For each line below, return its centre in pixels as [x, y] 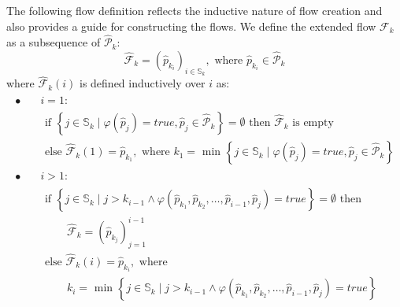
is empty [313, 123]
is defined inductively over [143, 83]
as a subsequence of [54, 42]
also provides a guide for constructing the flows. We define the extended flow [191, 26]
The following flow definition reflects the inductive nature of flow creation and [194, 10]
